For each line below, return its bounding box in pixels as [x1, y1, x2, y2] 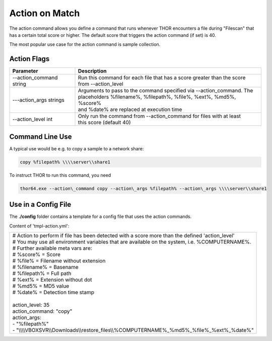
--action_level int [12, 116, 53, 123]
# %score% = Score [12, 251, 60, 258]
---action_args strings [12, 96, 65, 103]
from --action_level [78, 81, 123, 88]
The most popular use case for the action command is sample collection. [9, 41, 161, 47]
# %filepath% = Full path [12, 270, 72, 277]
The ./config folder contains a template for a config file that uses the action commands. [9, 213, 191, 219]
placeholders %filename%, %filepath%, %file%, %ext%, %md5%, [78, 93, 236, 100]
